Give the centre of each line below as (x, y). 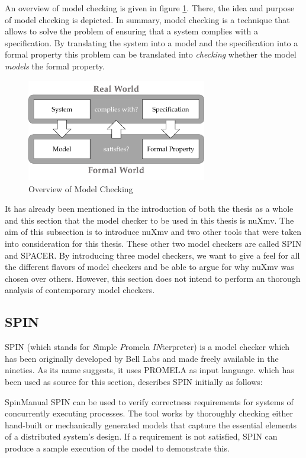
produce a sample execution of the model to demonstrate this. (117, 448)
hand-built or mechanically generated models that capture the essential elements (151, 424)
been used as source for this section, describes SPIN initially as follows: (134, 381)
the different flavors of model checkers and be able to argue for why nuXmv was (149, 267)
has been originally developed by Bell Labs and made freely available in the (142, 358)
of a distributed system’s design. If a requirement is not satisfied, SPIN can (141, 436)
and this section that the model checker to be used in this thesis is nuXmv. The (149, 220)
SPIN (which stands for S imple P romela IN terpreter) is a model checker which (147, 347)
